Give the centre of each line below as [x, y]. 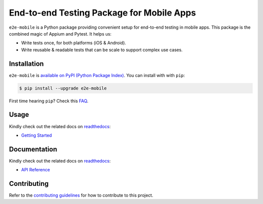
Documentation [33, 149]
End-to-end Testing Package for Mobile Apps [103, 13]
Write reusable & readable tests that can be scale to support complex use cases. [102, 50]
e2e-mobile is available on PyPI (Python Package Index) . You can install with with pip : [97, 75]
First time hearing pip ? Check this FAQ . [49, 101]
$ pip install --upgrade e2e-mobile [63, 88]
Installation [26, 64]
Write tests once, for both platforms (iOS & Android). [74, 43]
